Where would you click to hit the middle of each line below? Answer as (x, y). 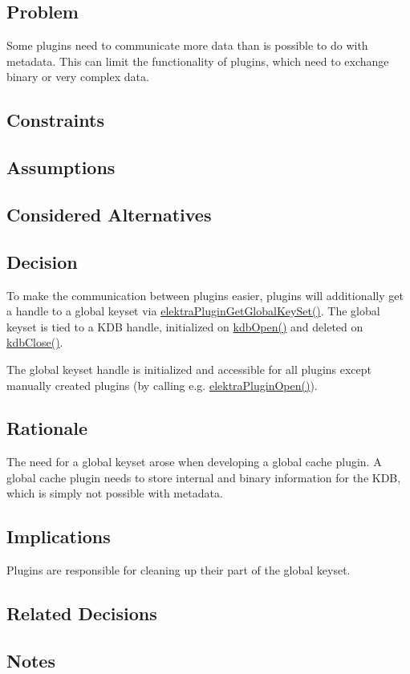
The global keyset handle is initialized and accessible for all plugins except (189, 369)
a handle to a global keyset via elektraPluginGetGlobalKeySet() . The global (193, 311)
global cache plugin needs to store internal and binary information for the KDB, (204, 477)
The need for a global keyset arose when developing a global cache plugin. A (194, 462)
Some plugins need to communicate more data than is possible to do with (187, 45)
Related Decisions (82, 613)
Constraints (55, 120)
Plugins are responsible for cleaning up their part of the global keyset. (179, 570)
